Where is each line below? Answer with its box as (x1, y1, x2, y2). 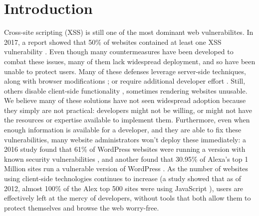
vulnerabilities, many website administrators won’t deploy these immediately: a (4, 134, 247, 144)
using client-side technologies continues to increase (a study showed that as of (4, 173, 242, 184)
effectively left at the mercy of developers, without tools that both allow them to (4, 193, 251, 203)
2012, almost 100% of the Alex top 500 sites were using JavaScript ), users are (4, 183, 244, 193)
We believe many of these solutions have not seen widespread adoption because (4, 95, 246, 106)
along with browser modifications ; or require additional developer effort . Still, (4, 76, 246, 86)
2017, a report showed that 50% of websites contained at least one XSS (4, 36, 222, 47)
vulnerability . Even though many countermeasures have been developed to (4, 46, 234, 57)
